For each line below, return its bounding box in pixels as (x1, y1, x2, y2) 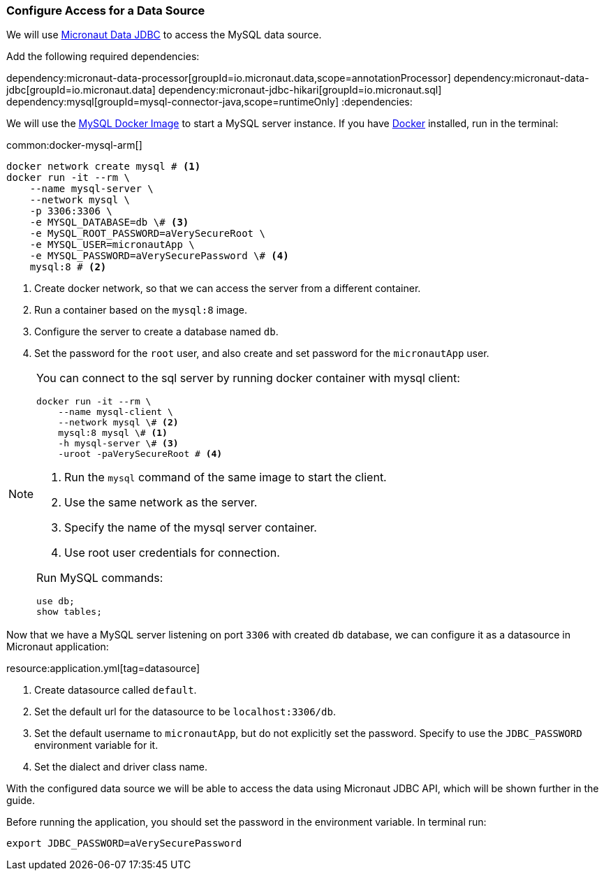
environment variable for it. (34, 739, 159, 752)
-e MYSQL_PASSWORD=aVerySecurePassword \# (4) (29, 250, 289, 262)
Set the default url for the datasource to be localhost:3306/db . (34, 706, 336, 718)
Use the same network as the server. (64, 495, 258, 510)
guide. (6, 794, 36, 807)
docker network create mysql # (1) (6, 161, 201, 173)
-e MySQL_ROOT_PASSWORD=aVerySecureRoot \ (29, 228, 265, 240)
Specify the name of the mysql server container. (64, 520, 317, 535)
